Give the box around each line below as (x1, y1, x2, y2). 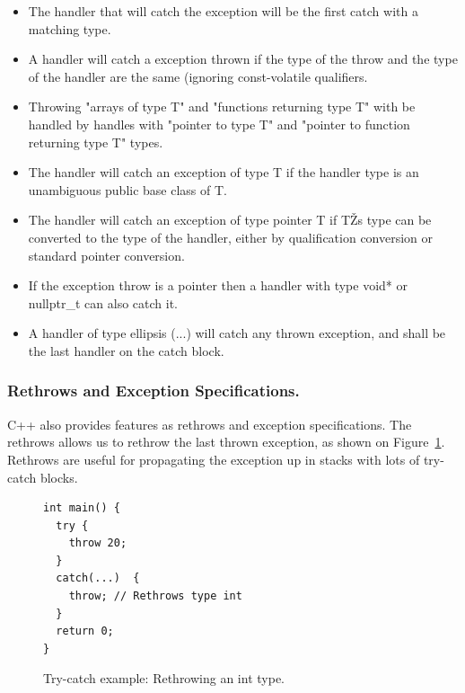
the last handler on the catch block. (28, 341, 224, 360)
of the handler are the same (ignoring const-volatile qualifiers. (28, 67, 368, 85)
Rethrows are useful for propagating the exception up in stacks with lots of (7, 449, 420, 468)
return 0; (56, 625, 114, 638)
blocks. (39, 467, 78, 486)
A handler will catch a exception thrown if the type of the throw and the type (28, 49, 458, 68)
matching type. (28, 19, 111, 38)
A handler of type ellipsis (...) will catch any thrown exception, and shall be (28, 324, 446, 342)
